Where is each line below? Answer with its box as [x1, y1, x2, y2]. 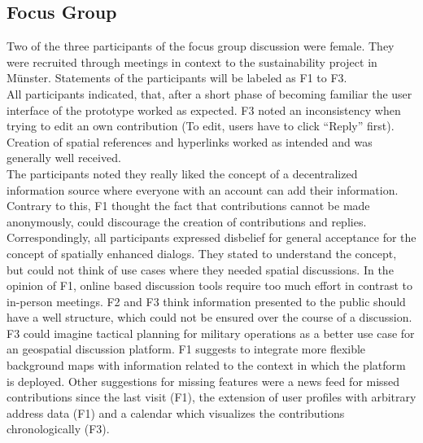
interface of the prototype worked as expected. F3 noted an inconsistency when [7, 101, 401, 118]
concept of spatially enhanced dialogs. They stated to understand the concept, [7, 244, 397, 261]
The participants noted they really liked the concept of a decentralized [7, 164, 358, 182]
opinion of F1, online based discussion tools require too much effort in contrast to [7, 277, 412, 294]
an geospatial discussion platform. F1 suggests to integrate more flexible [7, 340, 366, 357]
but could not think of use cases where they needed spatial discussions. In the [7, 261, 394, 278]
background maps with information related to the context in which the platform [7, 357, 406, 374]
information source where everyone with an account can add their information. [7, 181, 399, 198]
